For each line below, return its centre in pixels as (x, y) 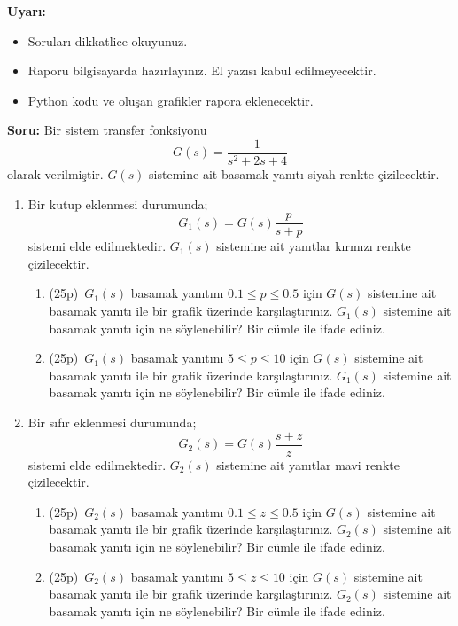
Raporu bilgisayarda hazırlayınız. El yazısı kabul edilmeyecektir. (202, 70)
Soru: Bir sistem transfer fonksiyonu (107, 130)
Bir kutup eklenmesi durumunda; (118, 203)
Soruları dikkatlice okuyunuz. (108, 40)
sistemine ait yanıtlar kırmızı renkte (314, 246)
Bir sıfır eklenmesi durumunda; (112, 423)
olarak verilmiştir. (55, 174)
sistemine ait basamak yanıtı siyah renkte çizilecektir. (294, 174)
